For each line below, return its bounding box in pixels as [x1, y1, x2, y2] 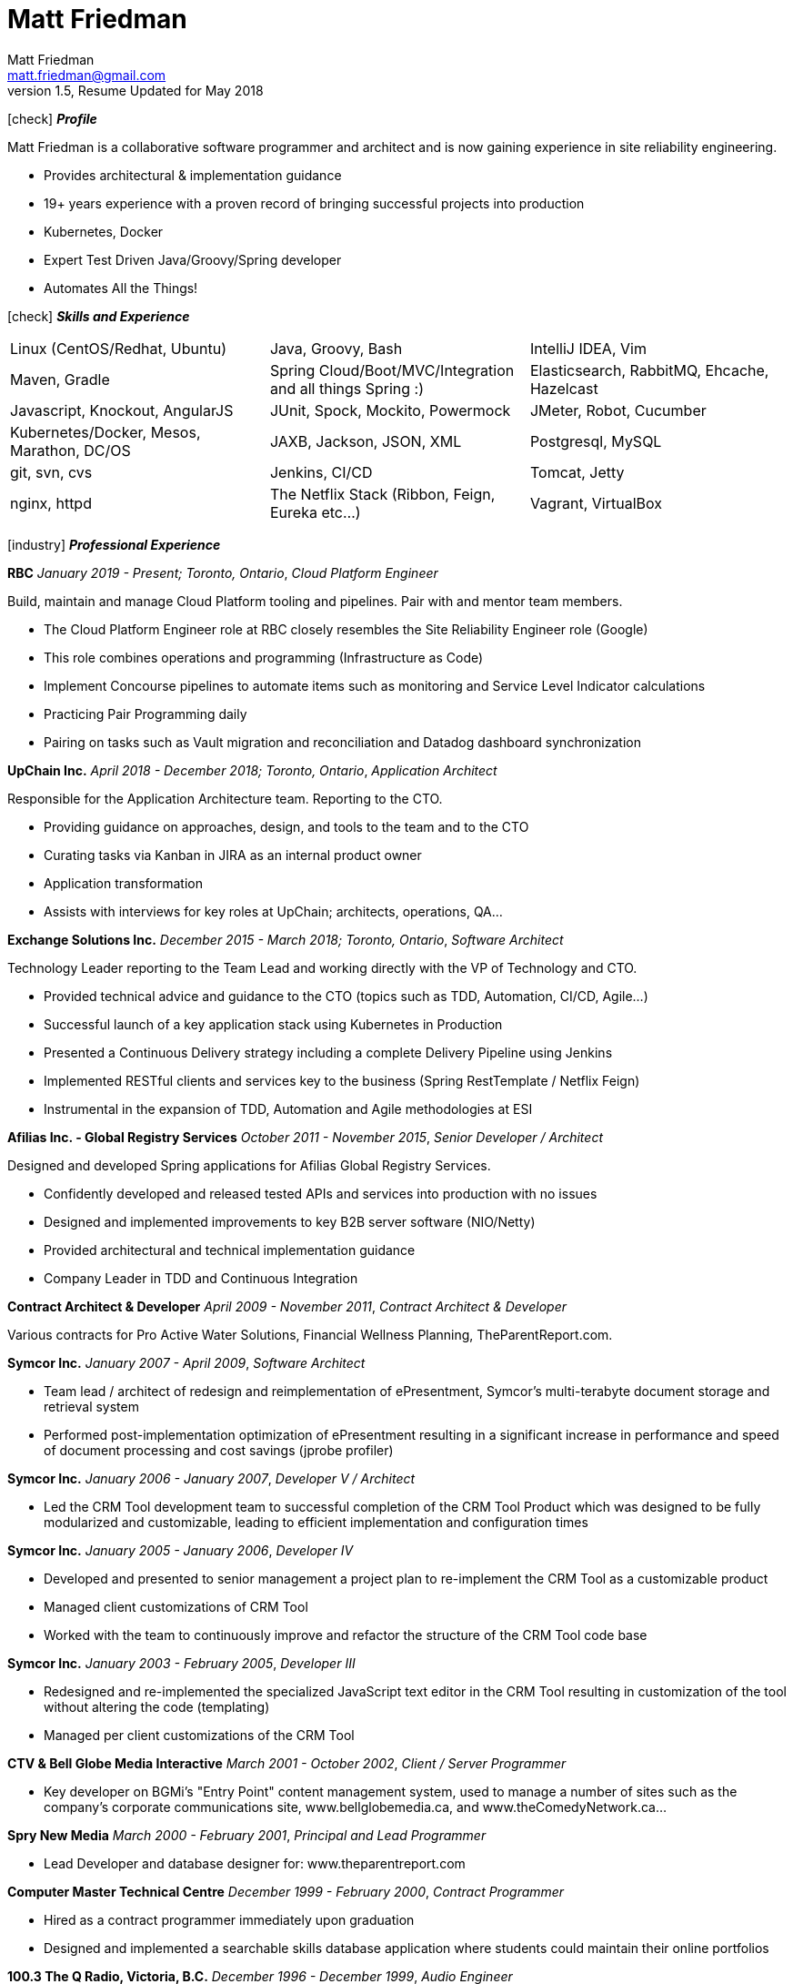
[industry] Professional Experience [7, 536, 221, 552]
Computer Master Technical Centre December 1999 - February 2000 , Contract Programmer [7, 1883, 565, 1899]
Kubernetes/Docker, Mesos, [10, 422, 201, 441]
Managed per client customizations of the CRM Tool [44, 1726, 355, 1743]
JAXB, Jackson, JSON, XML [269, 431, 462, 450]
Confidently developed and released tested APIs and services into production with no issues [44, 1185, 597, 1201]
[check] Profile [7, 110, 97, 127]
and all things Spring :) [269, 379, 425, 398]
